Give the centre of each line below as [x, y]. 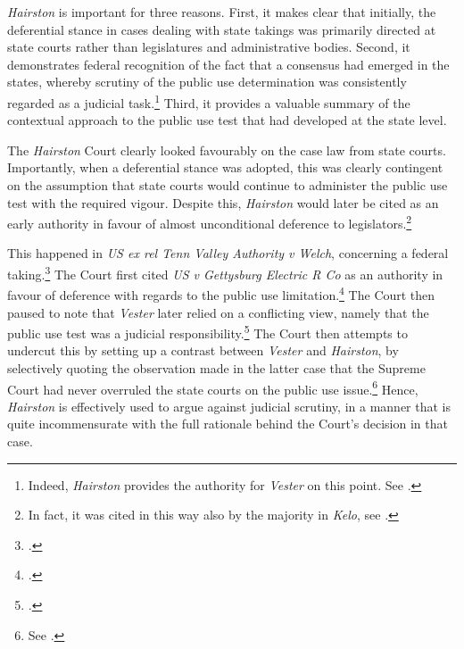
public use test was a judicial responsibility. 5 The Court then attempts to [207, 332]
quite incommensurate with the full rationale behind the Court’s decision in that [228, 424]
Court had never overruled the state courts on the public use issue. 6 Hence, [213, 387]
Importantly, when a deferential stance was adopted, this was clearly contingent [225, 167]
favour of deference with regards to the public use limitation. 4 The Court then [221, 293]
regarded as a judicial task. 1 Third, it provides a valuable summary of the [209, 101]
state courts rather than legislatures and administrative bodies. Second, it [209, 47]
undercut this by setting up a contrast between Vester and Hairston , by [203, 350]
